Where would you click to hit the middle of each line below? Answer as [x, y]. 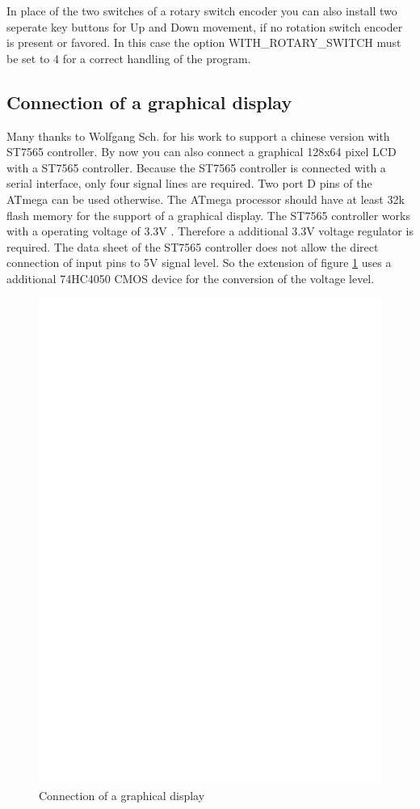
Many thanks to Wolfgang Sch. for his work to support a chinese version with [198, 136]
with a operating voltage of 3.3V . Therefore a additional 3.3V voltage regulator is [210, 231]
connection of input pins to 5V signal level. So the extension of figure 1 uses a [199, 263]
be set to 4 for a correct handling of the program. [129, 58]
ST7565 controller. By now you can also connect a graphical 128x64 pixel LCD [202, 152]
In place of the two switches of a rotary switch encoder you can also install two [202, 11]
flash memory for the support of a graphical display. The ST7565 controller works [208, 215]
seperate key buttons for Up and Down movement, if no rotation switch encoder [205, 26]
